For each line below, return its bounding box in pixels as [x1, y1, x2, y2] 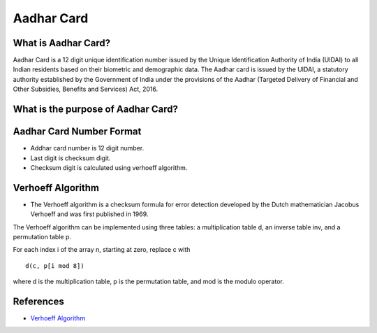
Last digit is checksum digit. [30, 154, 111, 162]
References [13, 296, 64, 307]
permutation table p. [13, 233, 72, 241]
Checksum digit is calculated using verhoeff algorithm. [30, 163, 188, 171]
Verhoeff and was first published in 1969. [30, 210, 149, 218]
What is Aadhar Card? [13, 37, 111, 49]
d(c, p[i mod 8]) [25, 262, 84, 269]
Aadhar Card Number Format [13, 126, 142, 138]
